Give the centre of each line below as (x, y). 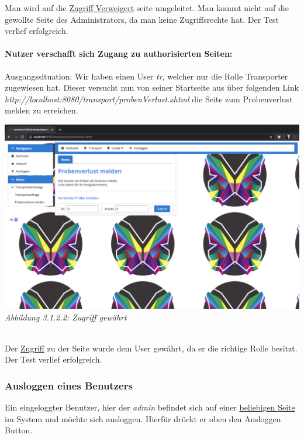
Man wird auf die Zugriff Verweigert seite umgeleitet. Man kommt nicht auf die (147, 8)
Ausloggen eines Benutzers (69, 385)
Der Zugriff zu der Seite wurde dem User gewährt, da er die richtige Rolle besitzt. (151, 348)
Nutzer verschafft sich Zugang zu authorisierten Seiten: (119, 54)
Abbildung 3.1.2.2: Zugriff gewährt (66, 317)
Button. (19, 430)
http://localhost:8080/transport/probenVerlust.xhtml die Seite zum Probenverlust (149, 99)
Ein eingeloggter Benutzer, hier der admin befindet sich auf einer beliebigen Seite (150, 407)
